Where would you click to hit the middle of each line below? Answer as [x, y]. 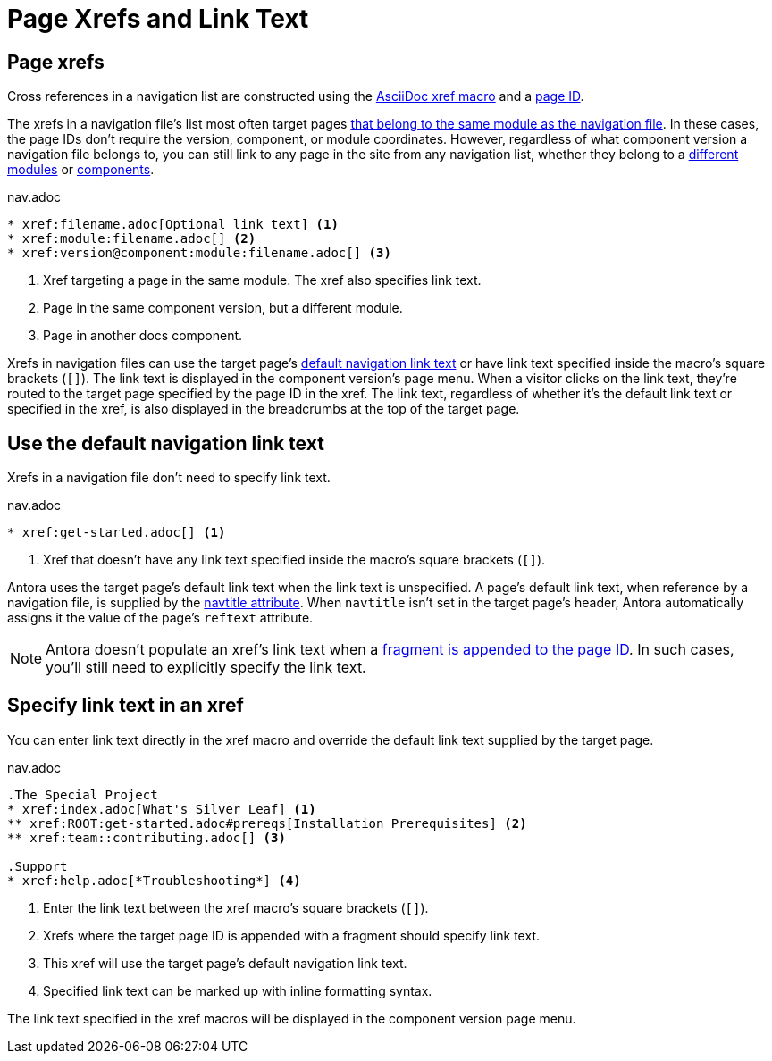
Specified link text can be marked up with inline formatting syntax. [238, 990]
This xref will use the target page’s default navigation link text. [225, 963]
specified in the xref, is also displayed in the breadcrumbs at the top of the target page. [264, 409]
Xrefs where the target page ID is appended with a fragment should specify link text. [292, 935]
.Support [38, 866]
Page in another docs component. [143, 336]
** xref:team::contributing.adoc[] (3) [147, 837]
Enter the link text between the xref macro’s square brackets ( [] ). [236, 907]
